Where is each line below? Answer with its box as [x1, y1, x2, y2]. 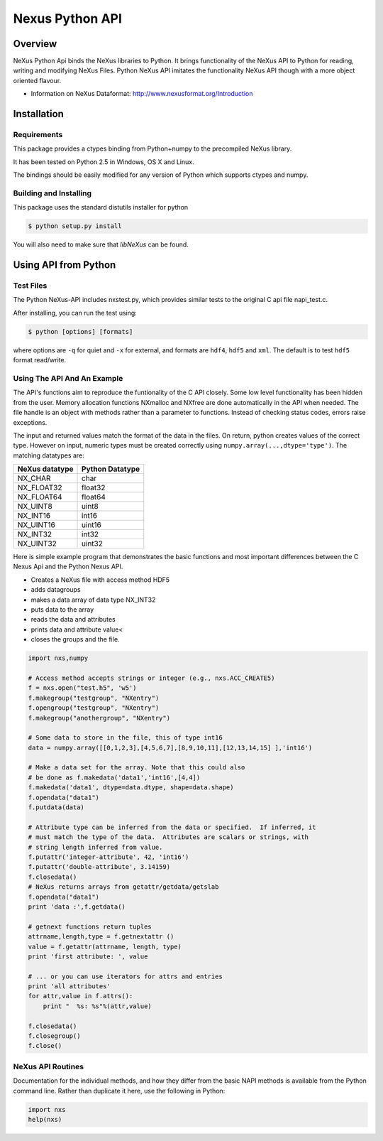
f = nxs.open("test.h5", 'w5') [28, 684, 138, 692]
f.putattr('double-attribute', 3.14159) [28, 863, 170, 871]
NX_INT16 [17, 511, 51, 521]
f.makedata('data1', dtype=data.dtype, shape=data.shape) [28, 784, 234, 791]
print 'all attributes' [28, 983, 111, 990]
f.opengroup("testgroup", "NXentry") [28, 704, 160, 712]
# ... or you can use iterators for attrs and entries [28, 972, 223, 980]
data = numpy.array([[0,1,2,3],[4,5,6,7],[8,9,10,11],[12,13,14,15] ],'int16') [28, 743, 313, 752]
